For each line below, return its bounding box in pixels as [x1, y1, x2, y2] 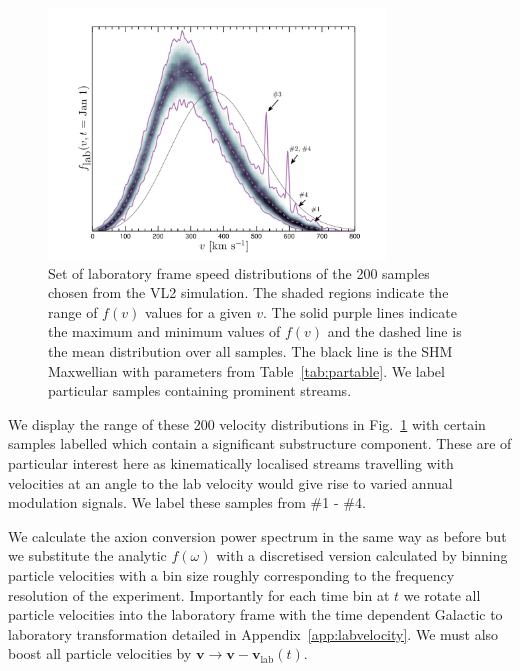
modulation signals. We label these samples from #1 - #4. [8, 492, 366, 513]
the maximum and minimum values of [48, 321, 281, 342]
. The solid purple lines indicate [263, 301, 457, 322]
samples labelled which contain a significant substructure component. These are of [8, 433, 512, 454]
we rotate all [403, 584, 481, 605]
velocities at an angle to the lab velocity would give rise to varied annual [8, 472, 453, 493]
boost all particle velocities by [8, 643, 192, 664]
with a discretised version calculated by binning [216, 545, 508, 566]
